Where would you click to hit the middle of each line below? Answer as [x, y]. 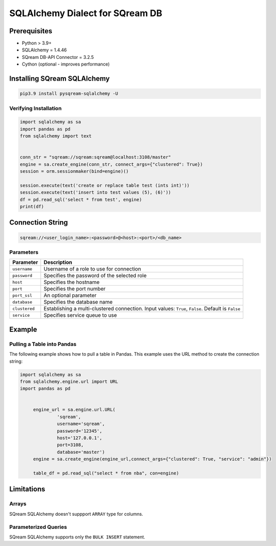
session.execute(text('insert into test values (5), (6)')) [96, 192]
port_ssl [22, 295]
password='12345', [80, 431]
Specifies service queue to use [80, 315]
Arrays [18, 504]
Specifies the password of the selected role [95, 276]
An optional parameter [70, 296]
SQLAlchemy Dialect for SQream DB [86, 13]
